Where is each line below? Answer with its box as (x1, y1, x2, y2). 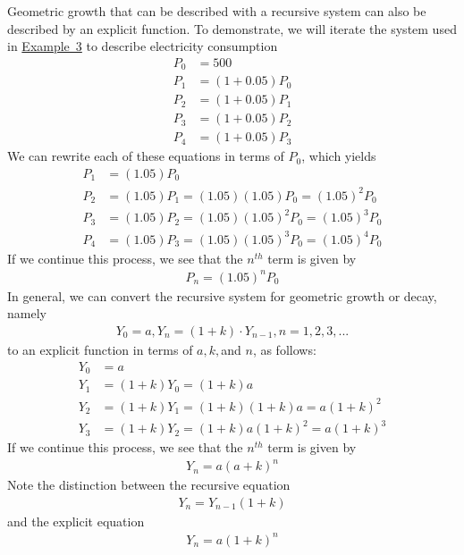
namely (7, 304, 46, 323)
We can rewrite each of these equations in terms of (7, 147, 284, 165)
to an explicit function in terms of (7, 340, 193, 358)
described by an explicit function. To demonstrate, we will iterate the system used (7, 19, 457, 38)
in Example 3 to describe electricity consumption (7, 37, 278, 55)
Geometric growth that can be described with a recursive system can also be (7, 2, 426, 20)
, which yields (301, 147, 376, 165)
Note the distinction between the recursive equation (7, 475, 291, 494)
